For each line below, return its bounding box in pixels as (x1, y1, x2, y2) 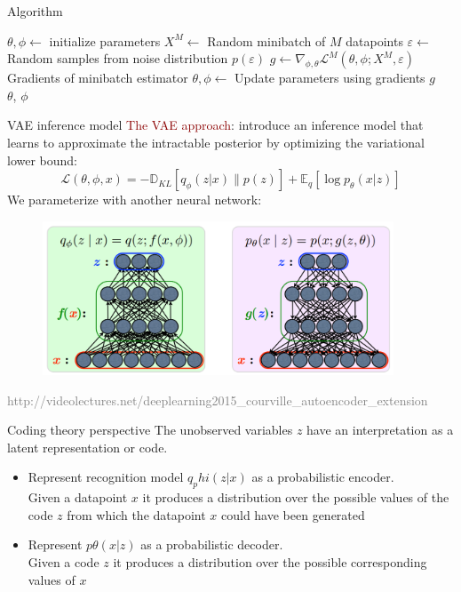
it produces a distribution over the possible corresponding (113, 553, 427, 572)
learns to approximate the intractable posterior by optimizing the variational (7, 132, 425, 151)
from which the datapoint (67, 505, 206, 524)
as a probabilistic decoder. (140, 535, 283, 554)
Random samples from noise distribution (7, 49, 228, 68)
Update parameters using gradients (234, 68, 425, 87)
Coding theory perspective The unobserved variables (7, 420, 293, 439)
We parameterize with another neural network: (7, 190, 262, 209)
